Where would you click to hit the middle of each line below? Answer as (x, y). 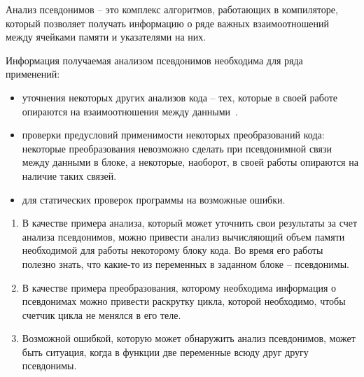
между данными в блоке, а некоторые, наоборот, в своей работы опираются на (190, 162)
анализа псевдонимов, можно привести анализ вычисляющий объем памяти (183, 236)
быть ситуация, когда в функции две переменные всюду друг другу (165, 351)
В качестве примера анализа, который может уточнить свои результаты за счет (190, 223)
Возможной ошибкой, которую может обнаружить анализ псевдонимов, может (189, 338)
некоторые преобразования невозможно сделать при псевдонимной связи (177, 148)
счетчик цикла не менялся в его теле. (101, 314)
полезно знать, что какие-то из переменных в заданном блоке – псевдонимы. (185, 263)
